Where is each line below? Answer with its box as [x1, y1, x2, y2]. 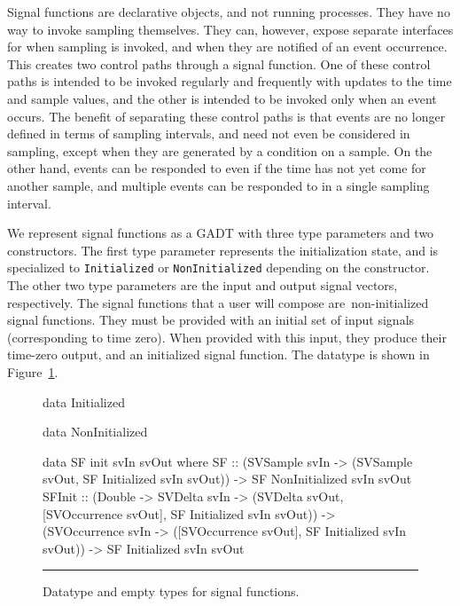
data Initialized [43, 392, 125, 411]
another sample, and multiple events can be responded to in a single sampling [7, 176, 430, 194]
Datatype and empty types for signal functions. [43, 582, 300, 601]
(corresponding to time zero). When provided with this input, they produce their [7, 327, 447, 346]
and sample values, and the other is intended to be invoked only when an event [7, 89, 437, 107]
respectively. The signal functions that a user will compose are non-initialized [7, 293, 429, 311]
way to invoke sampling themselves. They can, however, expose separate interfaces [7, 20, 454, 38]
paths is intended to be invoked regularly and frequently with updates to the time [7, 72, 452, 91]
